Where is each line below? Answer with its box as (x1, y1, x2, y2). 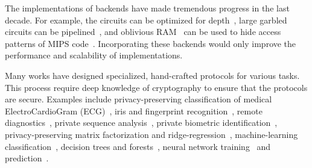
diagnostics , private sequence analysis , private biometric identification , (5, 116, 278, 129)
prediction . (5, 152, 49, 164)
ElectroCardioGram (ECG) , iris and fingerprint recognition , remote (5, 104, 263, 117)
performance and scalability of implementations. (5, 49, 183, 61)
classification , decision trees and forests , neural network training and (5, 140, 271, 152)
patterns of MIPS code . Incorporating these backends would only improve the (5, 37, 296, 49)
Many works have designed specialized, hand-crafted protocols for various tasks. (5, 69, 300, 81)
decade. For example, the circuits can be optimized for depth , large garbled (5, 13, 287, 26)
